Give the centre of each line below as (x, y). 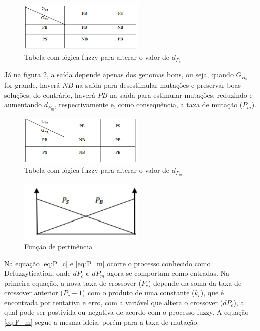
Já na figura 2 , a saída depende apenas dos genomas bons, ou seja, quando (119, 75)
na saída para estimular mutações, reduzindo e (181, 95)
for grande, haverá (32, 85)
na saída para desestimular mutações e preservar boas (158, 85)
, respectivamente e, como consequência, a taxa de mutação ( (149, 105)
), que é (212, 293)
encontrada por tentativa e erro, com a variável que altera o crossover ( (114, 302)
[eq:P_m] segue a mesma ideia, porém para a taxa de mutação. (102, 322)
